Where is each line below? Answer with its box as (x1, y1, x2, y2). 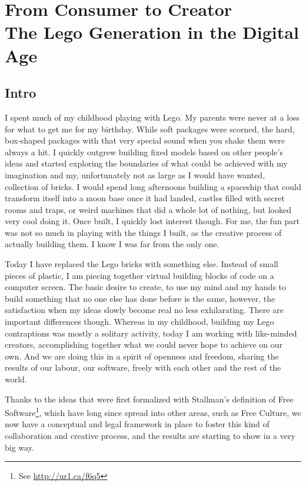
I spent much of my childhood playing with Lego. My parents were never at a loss (5, 111, 300, 123)
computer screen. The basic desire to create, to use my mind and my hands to (5, 281, 287, 293)
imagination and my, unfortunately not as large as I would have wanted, (5, 168, 265, 181)
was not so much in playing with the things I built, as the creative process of (5, 226, 282, 238)
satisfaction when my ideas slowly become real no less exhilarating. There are (5, 304, 284, 316)
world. (5, 373, 27, 385)
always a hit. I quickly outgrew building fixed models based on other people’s (5, 145, 283, 158)
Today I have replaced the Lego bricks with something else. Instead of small (5, 258, 278, 270)
